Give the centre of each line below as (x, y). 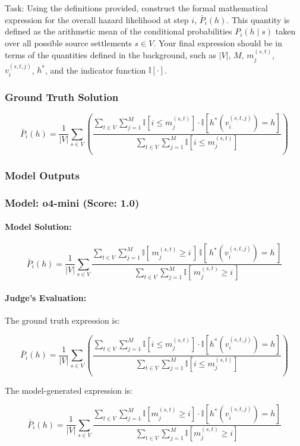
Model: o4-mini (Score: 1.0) (72, 202)
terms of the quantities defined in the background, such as (110, 55)
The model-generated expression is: (69, 390)
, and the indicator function (96, 70)
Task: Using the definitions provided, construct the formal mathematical (137, 8)
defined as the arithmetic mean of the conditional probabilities (119, 31)
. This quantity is (258, 19)
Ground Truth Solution (62, 97)
